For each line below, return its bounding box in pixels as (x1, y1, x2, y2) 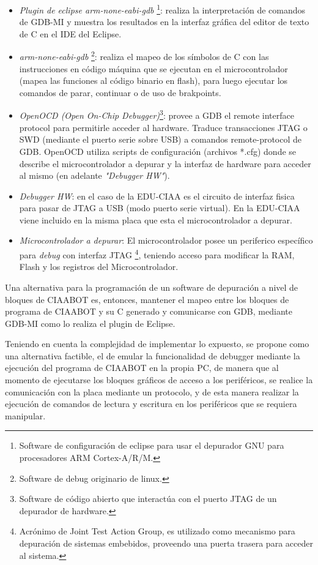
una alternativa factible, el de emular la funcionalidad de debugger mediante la (5, 349, 300, 362)
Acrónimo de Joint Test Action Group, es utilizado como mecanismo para (19, 525, 295, 537)
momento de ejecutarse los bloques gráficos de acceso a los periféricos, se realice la (5, 373, 313, 386)
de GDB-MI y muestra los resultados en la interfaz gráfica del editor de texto (19, 15, 309, 28)
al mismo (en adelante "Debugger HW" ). (19, 169, 170, 182)
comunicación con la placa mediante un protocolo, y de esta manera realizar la (5, 385, 299, 398)
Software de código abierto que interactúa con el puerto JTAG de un (19, 492, 277, 505)
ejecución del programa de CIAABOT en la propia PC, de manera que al (5, 361, 279, 374)
